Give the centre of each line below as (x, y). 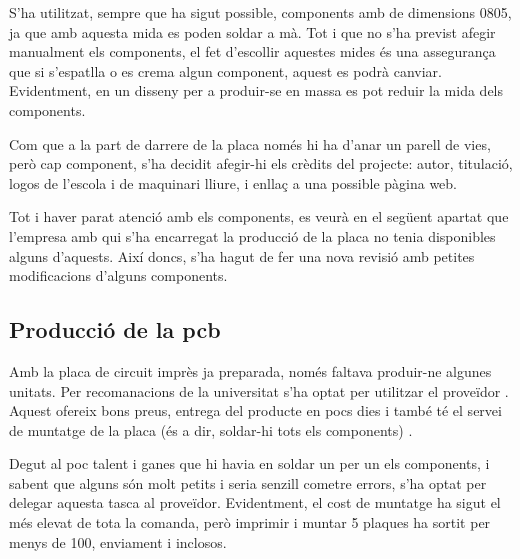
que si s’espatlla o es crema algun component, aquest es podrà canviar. (225, 70)
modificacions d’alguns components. (118, 275)
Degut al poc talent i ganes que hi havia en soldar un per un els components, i (249, 463)
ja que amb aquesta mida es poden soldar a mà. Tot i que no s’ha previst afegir (252, 31)
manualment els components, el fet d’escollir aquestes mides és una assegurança (252, 51)
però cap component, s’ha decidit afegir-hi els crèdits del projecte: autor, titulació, (261, 163)
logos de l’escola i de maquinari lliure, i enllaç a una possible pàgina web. (233, 182)
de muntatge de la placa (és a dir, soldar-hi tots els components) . (211, 429)
